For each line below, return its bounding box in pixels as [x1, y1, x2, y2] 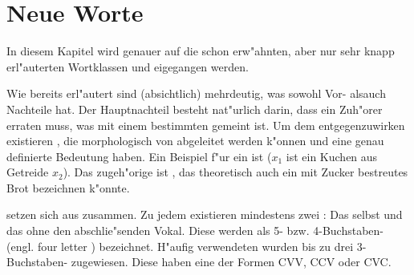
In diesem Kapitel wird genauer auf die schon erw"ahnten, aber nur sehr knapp [6, 42, 395, 59]
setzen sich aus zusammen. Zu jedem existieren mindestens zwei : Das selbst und [6, 206, 403, 223]
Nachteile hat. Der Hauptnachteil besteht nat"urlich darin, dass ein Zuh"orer [6, 100, 383, 117]
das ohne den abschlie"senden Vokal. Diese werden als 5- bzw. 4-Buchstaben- [6, 222, 384, 239]
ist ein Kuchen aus [286, 148, 378, 164]
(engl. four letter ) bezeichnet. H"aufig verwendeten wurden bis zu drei [6, 237, 354, 254]
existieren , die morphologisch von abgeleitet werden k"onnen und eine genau [6, 132, 384, 149]
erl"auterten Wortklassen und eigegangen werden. [6, 58, 249, 75]
